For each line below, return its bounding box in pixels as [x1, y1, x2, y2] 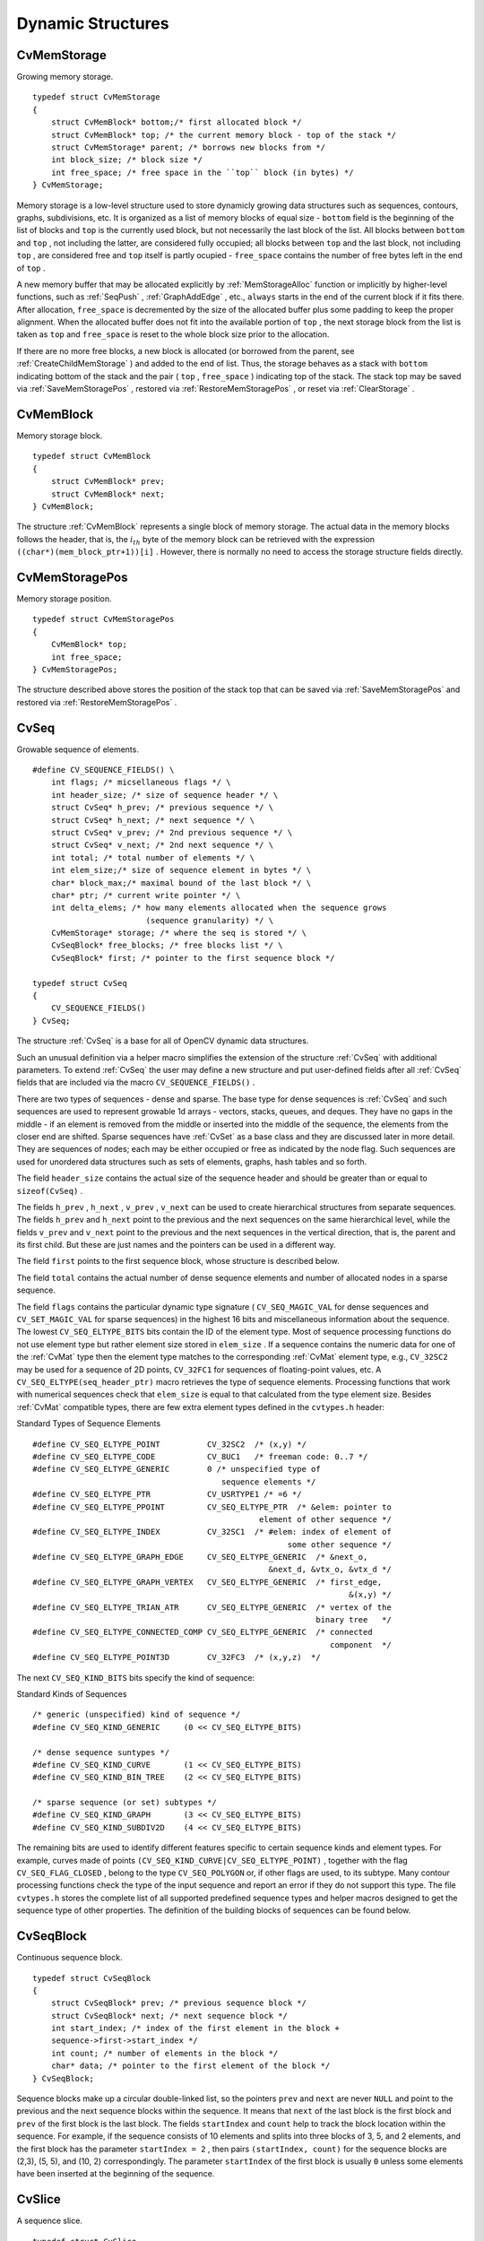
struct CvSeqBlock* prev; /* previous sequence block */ [50, 1998, 307, 2008]
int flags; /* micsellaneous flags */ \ [50, 777, 232, 788]
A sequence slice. [16, 2215, 82, 2227]
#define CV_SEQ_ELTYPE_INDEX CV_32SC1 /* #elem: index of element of [32, 1527, 392, 1537]
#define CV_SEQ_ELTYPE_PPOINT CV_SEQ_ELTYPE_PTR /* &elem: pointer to [32, 1501, 392, 1512]
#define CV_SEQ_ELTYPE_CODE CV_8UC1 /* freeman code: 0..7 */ [32, 1451, 368, 1461]
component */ [330, 1640, 392, 1649]
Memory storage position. [16, 593, 112, 604]
